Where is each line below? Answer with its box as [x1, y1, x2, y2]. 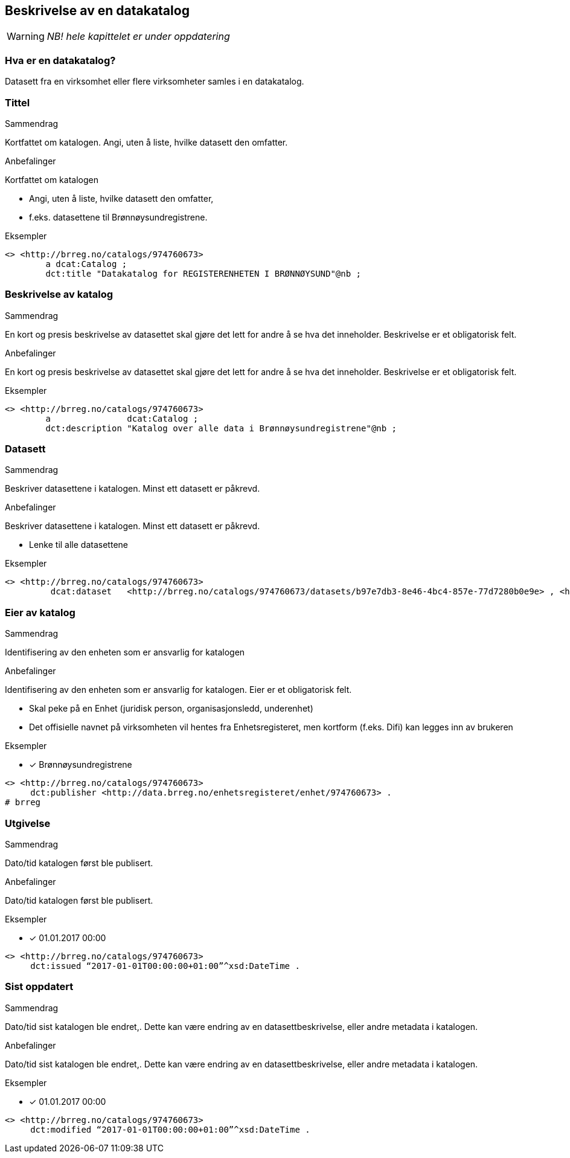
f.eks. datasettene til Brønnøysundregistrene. [29, 211, 208, 222]
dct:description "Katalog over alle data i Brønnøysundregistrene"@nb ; [45, 423, 397, 433]
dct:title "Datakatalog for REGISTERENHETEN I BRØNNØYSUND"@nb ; [45, 268, 362, 278]
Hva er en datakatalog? [5, 54, 116, 66]
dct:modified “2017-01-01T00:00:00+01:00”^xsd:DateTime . [30, 1124, 310, 1134]
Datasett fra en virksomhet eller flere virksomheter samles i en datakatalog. [5, 76, 304, 87]
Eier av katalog [5, 606, 75, 619]
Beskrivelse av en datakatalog [5, 3, 190, 18]
